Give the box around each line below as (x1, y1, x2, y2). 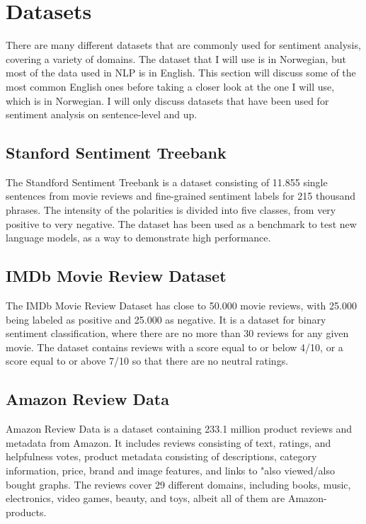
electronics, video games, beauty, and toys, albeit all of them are (6, 491, 285, 506)
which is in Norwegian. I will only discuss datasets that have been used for (6, 93, 329, 108)
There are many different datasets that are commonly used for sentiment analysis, (6, 38, 361, 52)
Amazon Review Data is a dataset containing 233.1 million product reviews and (6, 421, 353, 436)
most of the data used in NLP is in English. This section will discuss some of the (6, 65, 356, 80)
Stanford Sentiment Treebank (6, 142, 227, 164)
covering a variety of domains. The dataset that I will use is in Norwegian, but (6, 51, 347, 66)
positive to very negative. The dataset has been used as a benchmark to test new (6, 216, 357, 231)
